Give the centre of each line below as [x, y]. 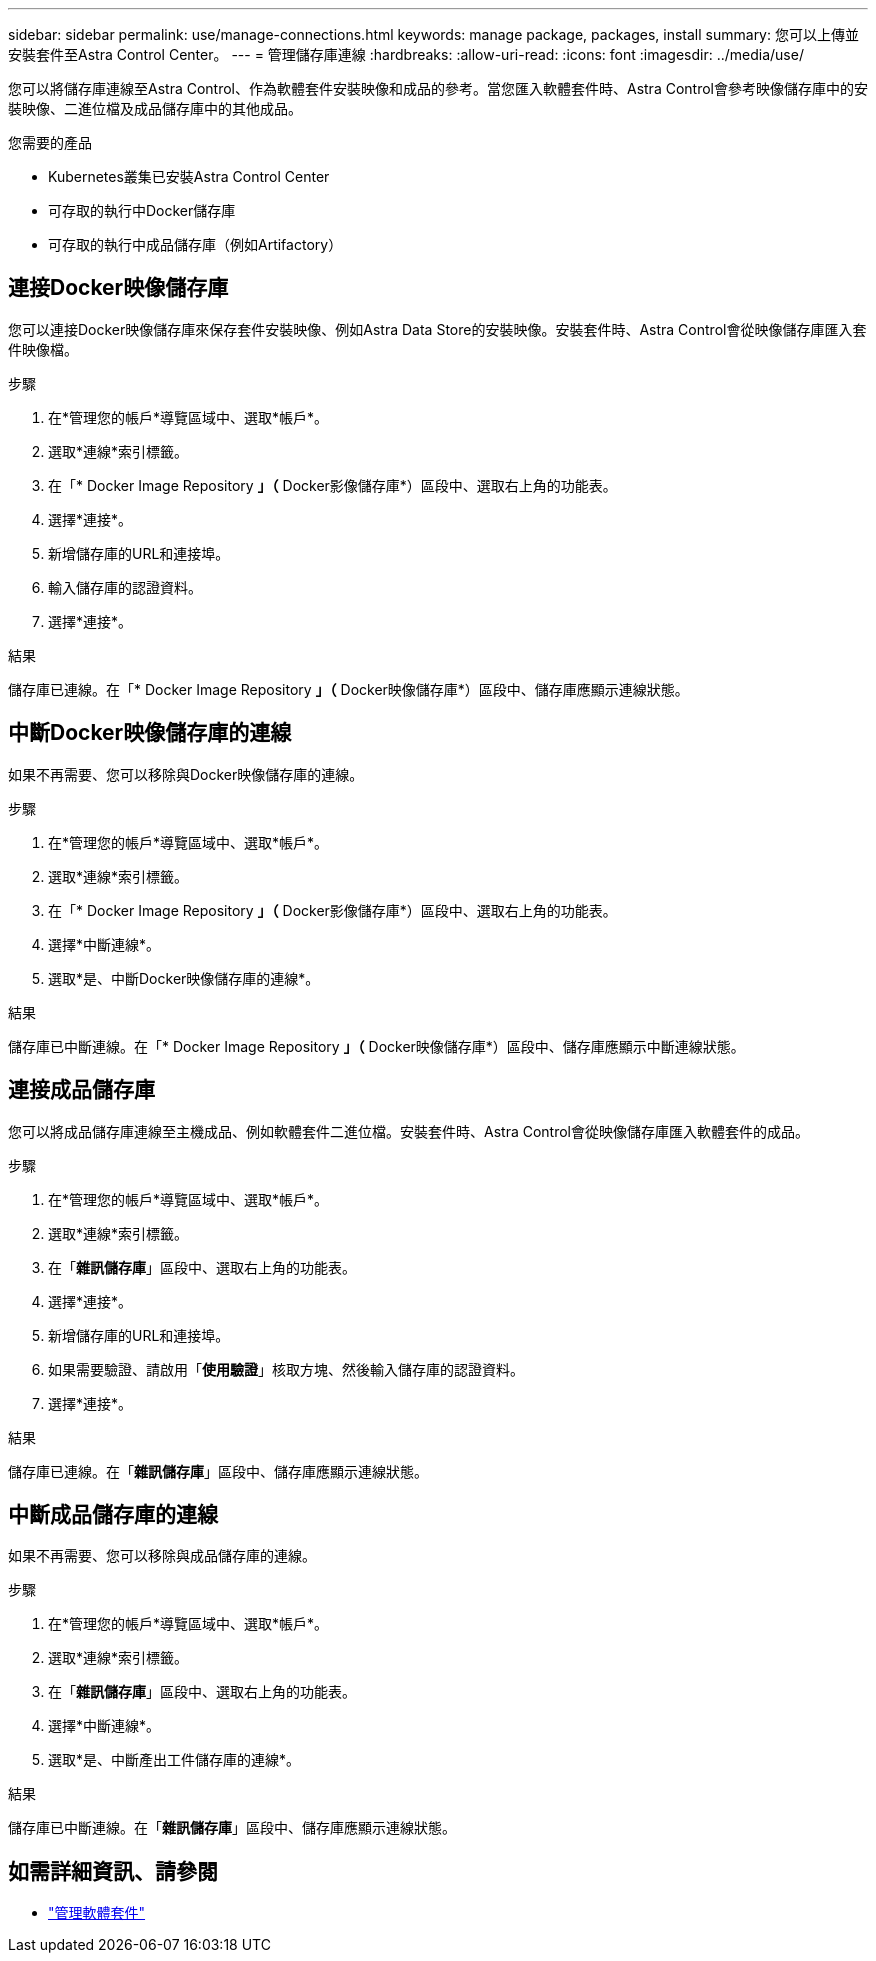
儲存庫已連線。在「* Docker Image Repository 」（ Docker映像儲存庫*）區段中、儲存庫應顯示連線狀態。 [348, 689]
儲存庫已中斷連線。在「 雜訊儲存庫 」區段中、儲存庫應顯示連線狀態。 [232, 1828]
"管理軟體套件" [97, 1913]
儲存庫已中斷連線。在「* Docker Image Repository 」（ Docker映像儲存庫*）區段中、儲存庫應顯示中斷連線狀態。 [376, 1046]
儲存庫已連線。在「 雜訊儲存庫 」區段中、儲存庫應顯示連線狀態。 [218, 1471]
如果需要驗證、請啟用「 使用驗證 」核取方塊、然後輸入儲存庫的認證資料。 [286, 1369]
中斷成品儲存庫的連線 [113, 1514]
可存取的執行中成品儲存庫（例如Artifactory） [195, 244]
